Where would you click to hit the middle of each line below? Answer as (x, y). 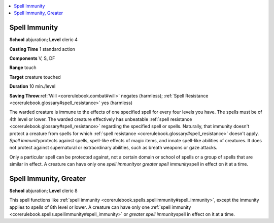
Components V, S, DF (32, 58)
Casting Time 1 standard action (42, 49)
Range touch (23, 68)
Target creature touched (35, 77)
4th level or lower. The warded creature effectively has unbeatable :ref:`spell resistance (101, 119)
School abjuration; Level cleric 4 (44, 40)
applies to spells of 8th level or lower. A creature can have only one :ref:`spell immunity (100, 207)
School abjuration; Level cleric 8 (44, 191)
